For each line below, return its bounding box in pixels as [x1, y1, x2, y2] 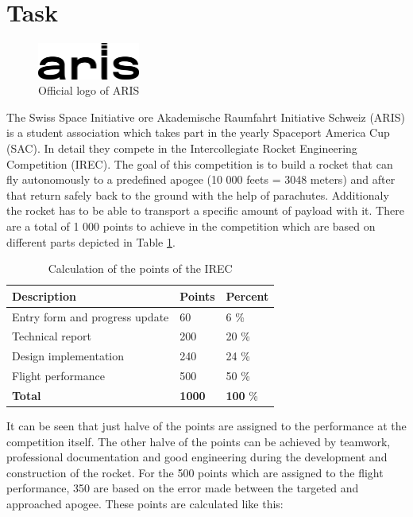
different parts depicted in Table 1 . [6, 233, 176, 250]
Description [12, 287, 77, 304]
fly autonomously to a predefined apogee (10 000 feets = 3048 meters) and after [6, 171, 396, 188]
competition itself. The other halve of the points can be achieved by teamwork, [6, 433, 391, 449]
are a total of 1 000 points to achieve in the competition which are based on [6, 217, 376, 234]
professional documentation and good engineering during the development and [6, 449, 388, 465]
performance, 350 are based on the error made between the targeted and [6, 480, 359, 496]
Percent [226, 287, 269, 304]
